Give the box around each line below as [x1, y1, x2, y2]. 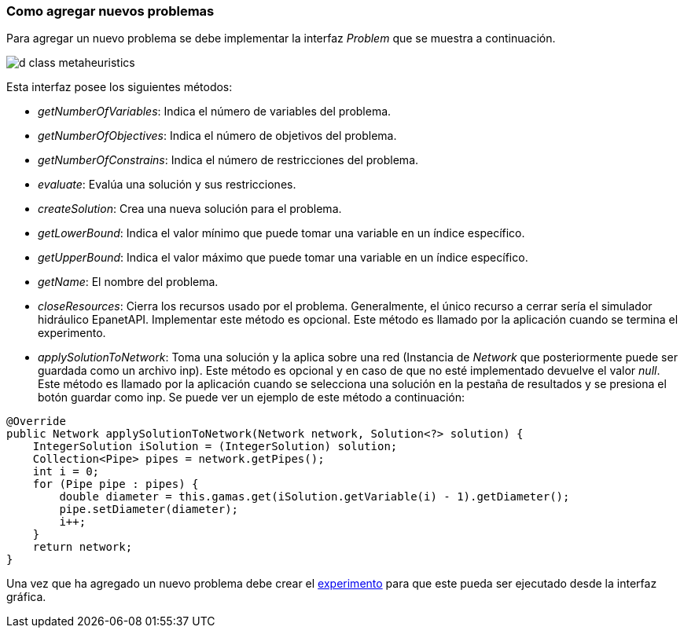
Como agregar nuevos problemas [6, 3, 215, 19]
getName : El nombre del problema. [38, 275, 219, 289]
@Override [6, 415, 66, 428]
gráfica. [6, 590, 46, 604]
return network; [32, 541, 133, 554]
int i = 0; [32, 465, 100, 478]
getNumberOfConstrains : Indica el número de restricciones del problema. [38, 153, 419, 167]
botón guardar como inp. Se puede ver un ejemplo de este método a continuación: [38, 390, 465, 405]
